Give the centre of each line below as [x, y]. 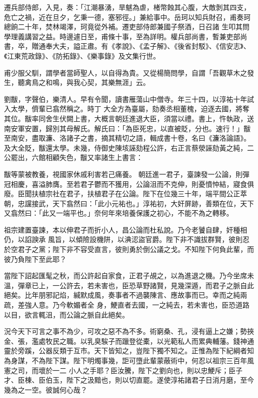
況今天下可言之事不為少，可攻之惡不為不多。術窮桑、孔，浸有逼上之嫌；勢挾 [129, 331]
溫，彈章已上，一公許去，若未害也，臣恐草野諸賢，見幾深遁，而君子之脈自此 [129, 285]
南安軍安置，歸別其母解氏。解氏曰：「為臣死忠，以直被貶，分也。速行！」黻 [127, 128]
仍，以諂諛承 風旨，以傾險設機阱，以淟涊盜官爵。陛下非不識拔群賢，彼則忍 [127, 239]
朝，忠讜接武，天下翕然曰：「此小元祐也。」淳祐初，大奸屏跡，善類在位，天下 [129, 203]
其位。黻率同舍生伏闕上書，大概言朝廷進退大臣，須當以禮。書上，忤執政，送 [129, 118]
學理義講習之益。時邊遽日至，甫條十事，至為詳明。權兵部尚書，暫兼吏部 [122, 36]
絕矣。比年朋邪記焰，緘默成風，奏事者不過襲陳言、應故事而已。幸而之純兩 [126, 295]
